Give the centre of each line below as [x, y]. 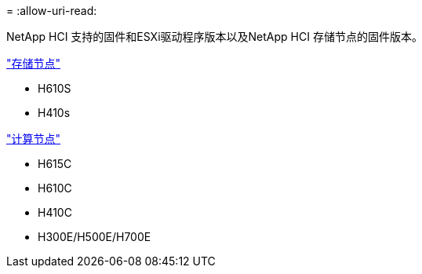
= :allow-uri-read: [52, 11]
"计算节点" [34, 139]
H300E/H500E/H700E [95, 237]
